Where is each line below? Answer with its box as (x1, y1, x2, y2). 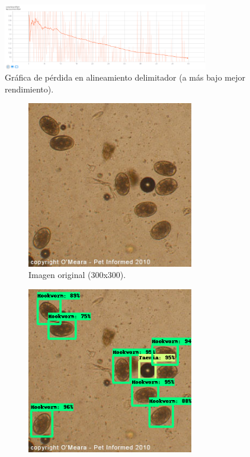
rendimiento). (5, 82, 54, 95)
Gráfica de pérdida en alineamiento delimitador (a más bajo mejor (5, 71, 245, 84)
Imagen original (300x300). (28, 269, 126, 281)
